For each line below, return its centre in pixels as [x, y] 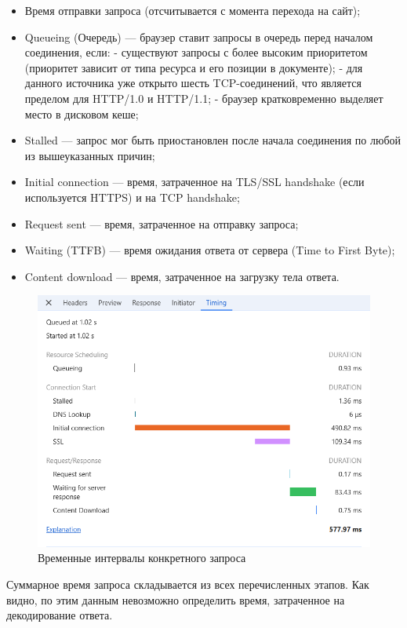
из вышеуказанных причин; [90, 155]
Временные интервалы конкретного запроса [142, 558]
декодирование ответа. [60, 615]
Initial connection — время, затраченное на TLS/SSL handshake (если [194, 182]
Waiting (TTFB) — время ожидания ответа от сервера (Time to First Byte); [210, 250]
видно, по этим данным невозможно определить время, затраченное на [176, 599]
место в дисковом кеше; [82, 113]
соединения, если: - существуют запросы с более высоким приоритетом [196, 52]
